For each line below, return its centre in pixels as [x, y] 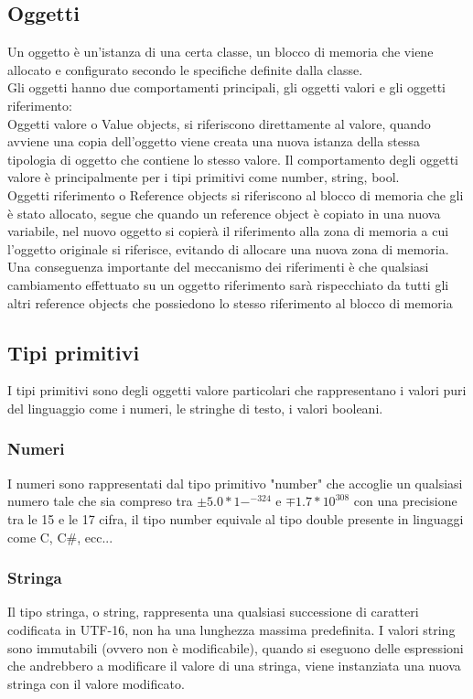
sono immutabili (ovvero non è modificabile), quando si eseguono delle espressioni [236, 647]
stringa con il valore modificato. [96, 683]
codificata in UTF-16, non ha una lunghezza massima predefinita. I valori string [231, 629]
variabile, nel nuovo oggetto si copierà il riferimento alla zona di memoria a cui [228, 231]
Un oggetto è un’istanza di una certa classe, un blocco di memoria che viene [220, 52]
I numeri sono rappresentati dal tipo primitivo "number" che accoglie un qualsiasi [235, 483]
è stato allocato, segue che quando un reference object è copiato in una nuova [224, 213]
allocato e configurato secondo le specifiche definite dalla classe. [185, 69]
